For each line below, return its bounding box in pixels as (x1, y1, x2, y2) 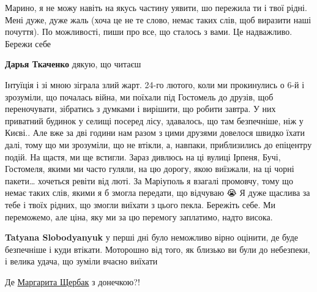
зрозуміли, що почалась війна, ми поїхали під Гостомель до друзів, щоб (5, 90, 274, 103)
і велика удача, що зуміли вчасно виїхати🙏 (5, 255, 160, 268)
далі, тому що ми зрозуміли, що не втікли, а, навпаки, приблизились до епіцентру (5, 138, 312, 151)
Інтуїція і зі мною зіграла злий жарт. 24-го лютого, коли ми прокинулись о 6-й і (5, 78, 305, 91)
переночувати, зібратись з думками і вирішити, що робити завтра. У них (5, 102, 276, 115)
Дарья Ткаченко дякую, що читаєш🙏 (5, 58, 144, 70)
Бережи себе (5, 37, 51, 50)
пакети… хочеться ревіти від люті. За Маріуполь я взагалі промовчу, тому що (5, 174, 293, 187)
